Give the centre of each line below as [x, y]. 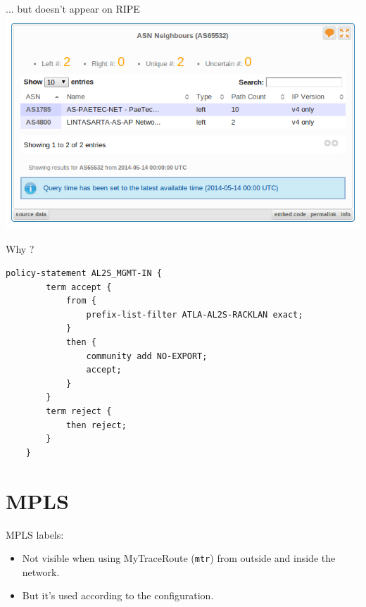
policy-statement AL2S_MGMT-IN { [84, 274]
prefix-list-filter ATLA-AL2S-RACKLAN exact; [195, 314]
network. [41, 571]
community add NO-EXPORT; [147, 356]
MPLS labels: [35, 534]
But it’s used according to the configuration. [118, 595]
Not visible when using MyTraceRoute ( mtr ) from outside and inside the [179, 558]
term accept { [79, 287]
